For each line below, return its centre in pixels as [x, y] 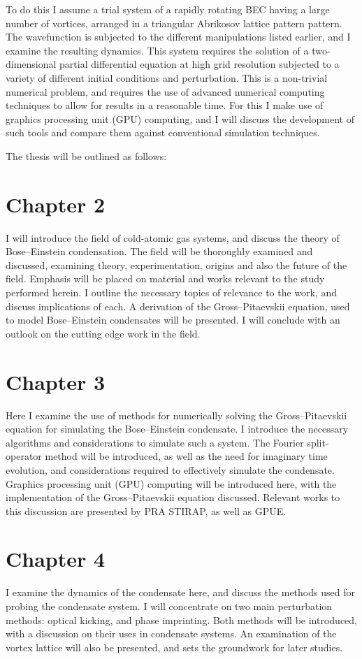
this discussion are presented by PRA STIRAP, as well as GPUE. [146, 510]
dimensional [31, 64]
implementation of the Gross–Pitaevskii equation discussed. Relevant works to [173, 497]
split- [318, 442]
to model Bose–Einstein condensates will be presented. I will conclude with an [173, 320]
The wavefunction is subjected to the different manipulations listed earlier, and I [178, 37]
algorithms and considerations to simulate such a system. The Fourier [155, 442]
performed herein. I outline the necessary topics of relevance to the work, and [172, 292]
